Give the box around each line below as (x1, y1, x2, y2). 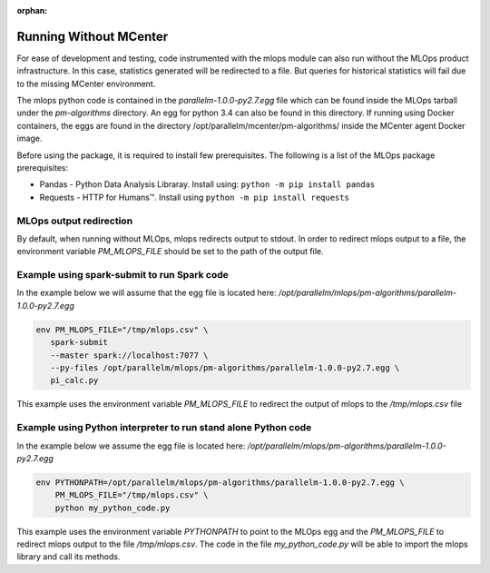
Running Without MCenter (16, 28, 169, 44)
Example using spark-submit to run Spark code (16, 269, 229, 282)
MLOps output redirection (16, 214, 133, 227)
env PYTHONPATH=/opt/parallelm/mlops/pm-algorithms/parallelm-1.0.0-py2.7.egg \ (35, 477, 405, 488)
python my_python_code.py (54, 502, 171, 513)
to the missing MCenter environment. (16, 78, 156, 89)
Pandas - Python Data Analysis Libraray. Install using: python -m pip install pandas (39, 179, 376, 190)
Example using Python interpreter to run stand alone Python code (16, 421, 312, 434)
